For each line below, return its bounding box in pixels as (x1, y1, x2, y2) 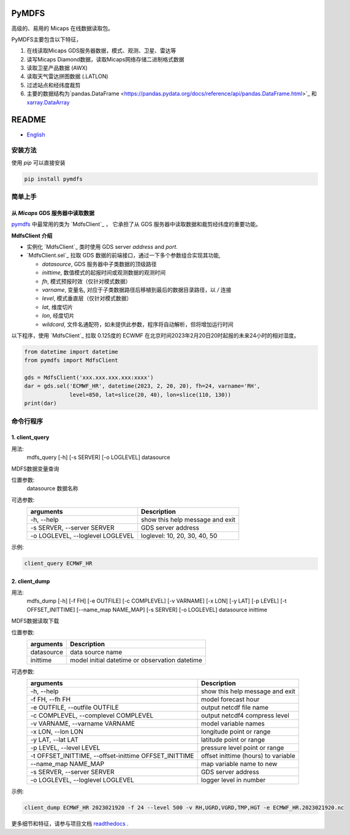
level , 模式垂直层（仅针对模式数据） (42, 295, 132, 302)
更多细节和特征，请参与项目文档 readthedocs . (11, 820, 129, 828)
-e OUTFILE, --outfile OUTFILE (30, 704, 119, 712)
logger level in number (200, 776, 266, 785)
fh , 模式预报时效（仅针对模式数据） (42, 277, 131, 285)
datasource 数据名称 (26, 485, 79, 492)
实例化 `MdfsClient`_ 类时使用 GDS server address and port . (26, 243, 178, 250)
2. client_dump (11, 578, 50, 585)
